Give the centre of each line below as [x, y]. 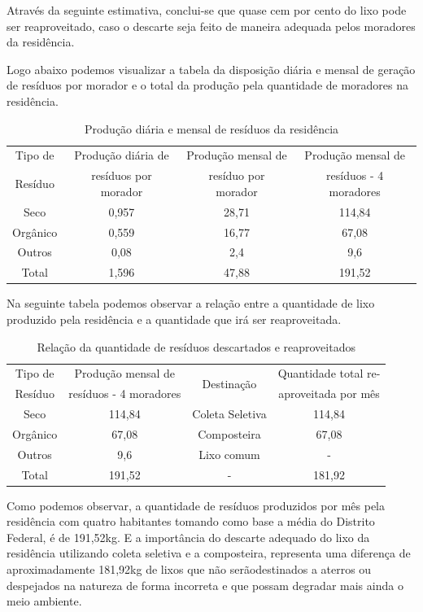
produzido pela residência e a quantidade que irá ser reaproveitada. [174, 319]
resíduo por [237, 175]
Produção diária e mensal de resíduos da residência [211, 128]
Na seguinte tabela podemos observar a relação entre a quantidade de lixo [191, 303]
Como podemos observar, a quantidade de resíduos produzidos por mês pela [196, 505]
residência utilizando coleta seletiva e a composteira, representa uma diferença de [209, 553]
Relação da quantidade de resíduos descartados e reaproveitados [196, 346]
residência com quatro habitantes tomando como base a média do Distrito [191, 521]
